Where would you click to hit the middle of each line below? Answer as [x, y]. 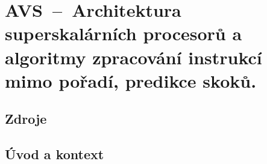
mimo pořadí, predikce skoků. [131, 80]
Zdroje [26, 119]
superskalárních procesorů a [124, 33]
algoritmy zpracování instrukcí [133, 57]
